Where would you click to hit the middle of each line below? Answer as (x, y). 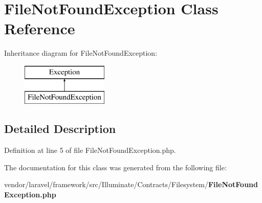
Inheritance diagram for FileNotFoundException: (81, 53)
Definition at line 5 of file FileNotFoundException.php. (90, 150)
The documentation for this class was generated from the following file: (115, 167)
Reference (40, 28)
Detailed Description (60, 129)
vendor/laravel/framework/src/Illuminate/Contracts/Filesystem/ (106, 184)
